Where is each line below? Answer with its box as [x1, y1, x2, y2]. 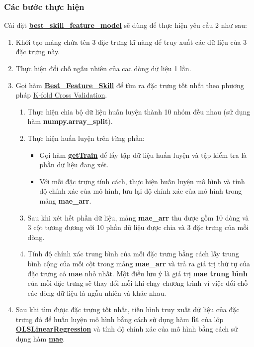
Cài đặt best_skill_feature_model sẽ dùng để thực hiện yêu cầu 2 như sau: [4, 20, 247, 30]
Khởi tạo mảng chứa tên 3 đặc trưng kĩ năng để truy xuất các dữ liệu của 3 [15, 36, 247, 47]
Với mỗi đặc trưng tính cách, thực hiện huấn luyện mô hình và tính [39, 176, 245, 186]
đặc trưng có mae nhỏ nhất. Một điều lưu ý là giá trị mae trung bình [27, 268, 248, 278]
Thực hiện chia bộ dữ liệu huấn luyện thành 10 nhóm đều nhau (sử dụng [27, 106, 251, 116]
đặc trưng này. [15, 46, 60, 57]
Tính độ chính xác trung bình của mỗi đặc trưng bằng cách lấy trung [27, 248, 239, 259]
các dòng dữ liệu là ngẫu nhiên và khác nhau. [27, 287, 167, 298]
